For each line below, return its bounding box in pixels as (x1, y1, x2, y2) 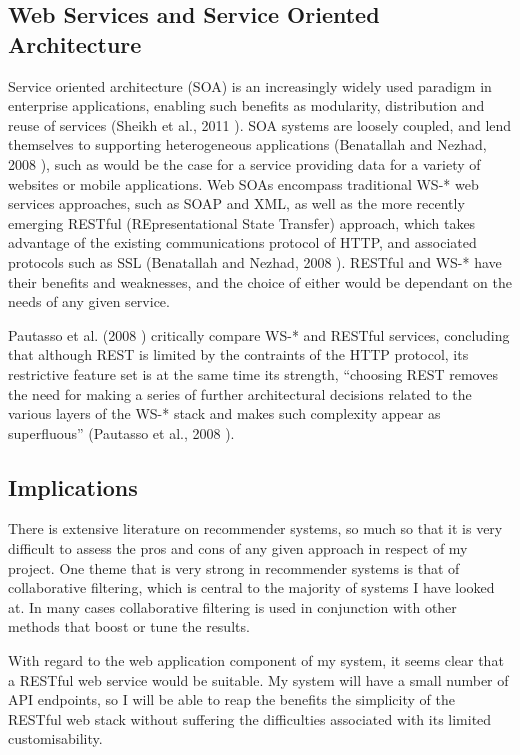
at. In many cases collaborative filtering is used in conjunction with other (8, 596, 457, 617)
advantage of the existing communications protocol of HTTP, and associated (8, 232, 477, 253)
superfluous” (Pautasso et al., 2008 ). (8, 422, 235, 443)
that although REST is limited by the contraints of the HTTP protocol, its (8, 344, 469, 365)
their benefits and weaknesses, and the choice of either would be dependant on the (8, 271, 512, 292)
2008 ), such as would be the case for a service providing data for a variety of (8, 153, 481, 174)
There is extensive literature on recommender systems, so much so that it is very (8, 518, 503, 539)
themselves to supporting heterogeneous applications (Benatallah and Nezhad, (8, 134, 487, 155)
